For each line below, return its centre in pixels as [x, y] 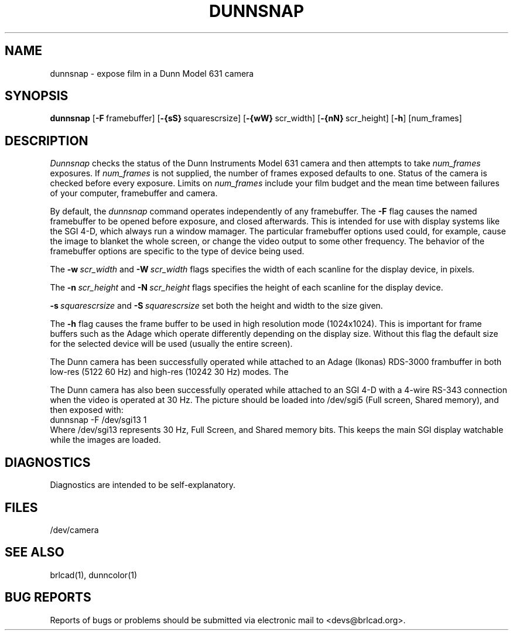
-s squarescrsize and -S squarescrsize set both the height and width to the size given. [216, 306]
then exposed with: [87, 410]
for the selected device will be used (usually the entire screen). [171, 344]
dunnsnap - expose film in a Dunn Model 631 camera [152, 73]
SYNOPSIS [37, 96]
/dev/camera [74, 530]
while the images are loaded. [105, 440]
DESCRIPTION [47, 141]
